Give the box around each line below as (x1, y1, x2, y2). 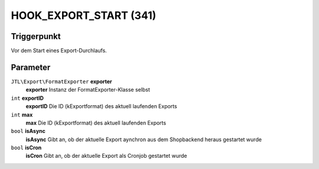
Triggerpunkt (11, 31, 61, 41)
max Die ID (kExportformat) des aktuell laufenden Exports (25, 119, 167, 126)
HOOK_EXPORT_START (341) (11, 9, 157, 22)
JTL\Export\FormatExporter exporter (11, 77, 112, 85)
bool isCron (11, 144, 42, 151)
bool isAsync (11, 128, 45, 135)
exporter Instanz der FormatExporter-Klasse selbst (25, 86, 150, 93)
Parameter (11, 62, 51, 72)
